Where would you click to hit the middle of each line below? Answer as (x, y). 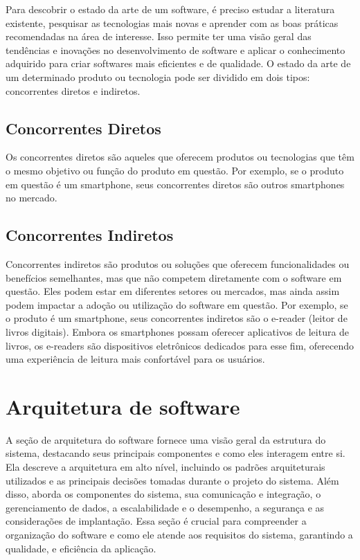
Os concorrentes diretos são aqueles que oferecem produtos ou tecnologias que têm (180, 157)
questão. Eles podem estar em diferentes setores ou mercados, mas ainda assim (173, 291)
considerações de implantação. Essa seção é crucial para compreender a (156, 521)
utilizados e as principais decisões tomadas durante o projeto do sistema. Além (172, 480)
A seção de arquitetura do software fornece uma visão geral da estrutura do (166, 439)
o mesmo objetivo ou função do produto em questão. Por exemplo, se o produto (175, 170)
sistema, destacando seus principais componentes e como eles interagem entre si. (175, 453)
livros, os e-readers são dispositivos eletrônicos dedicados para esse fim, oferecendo (180, 345)
